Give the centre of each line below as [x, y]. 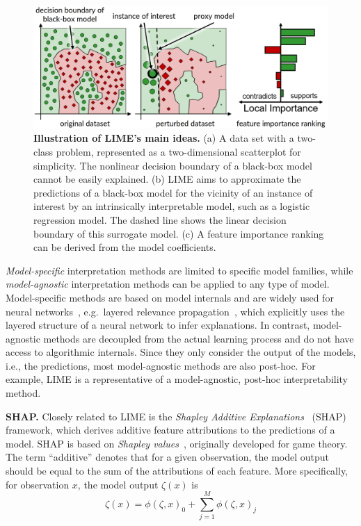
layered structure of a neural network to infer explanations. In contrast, [158, 325]
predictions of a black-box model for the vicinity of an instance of [173, 192]
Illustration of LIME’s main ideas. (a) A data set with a [164, 138]
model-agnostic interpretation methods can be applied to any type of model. [168, 284]
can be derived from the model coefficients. [125, 247]
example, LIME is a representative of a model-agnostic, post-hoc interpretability [177, 379]
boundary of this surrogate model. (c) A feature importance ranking [179, 233]
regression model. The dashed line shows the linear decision [160, 219]
